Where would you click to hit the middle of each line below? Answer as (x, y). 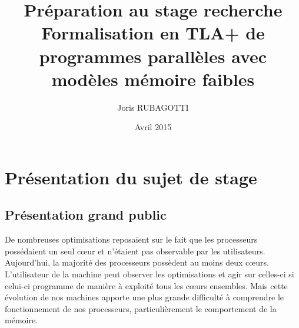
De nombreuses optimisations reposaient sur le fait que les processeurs (131, 239)
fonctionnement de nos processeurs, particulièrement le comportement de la (141, 308)
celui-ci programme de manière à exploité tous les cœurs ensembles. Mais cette (146, 285)
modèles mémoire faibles (153, 79)
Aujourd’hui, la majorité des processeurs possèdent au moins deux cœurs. (137, 262)
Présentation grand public (86, 215)
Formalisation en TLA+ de (153, 33)
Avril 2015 (153, 127)
